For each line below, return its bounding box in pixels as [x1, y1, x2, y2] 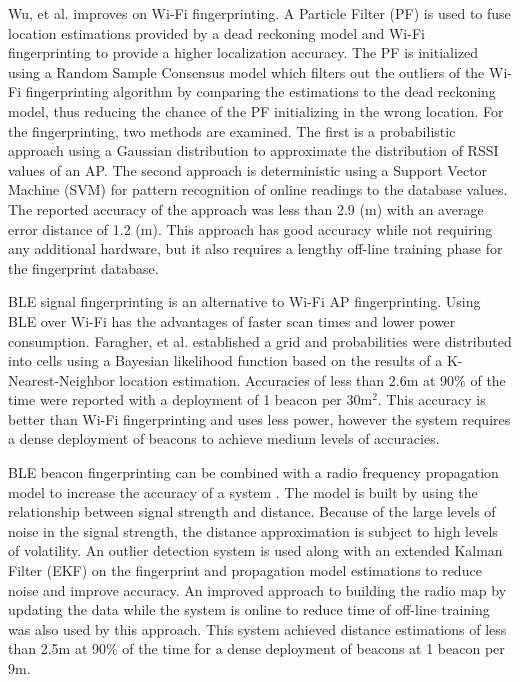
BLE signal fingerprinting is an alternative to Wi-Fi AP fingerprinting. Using [8, 291, 481, 312]
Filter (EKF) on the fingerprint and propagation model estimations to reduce [8, 560, 482, 581]
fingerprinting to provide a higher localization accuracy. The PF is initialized [8, 42, 479, 63]
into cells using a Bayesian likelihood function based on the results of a [8, 350, 443, 371]
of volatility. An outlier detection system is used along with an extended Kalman [8, 540, 503, 561]
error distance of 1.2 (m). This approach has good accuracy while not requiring [8, 218, 493, 239]
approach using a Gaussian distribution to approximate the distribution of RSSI [8, 140, 499, 161]
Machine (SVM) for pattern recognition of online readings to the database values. [8, 179, 508, 200]
